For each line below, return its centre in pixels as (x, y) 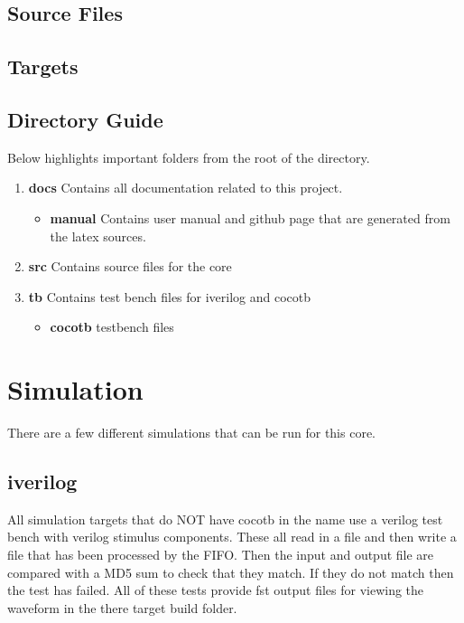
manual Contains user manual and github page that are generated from (250, 217)
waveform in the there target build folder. (122, 607)
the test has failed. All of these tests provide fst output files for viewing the (216, 590)
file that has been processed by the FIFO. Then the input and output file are (221, 555)
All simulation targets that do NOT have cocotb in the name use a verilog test (225, 519)
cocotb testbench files (112, 327)
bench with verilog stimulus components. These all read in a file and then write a (232, 537)
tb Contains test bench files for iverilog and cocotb (170, 296)
